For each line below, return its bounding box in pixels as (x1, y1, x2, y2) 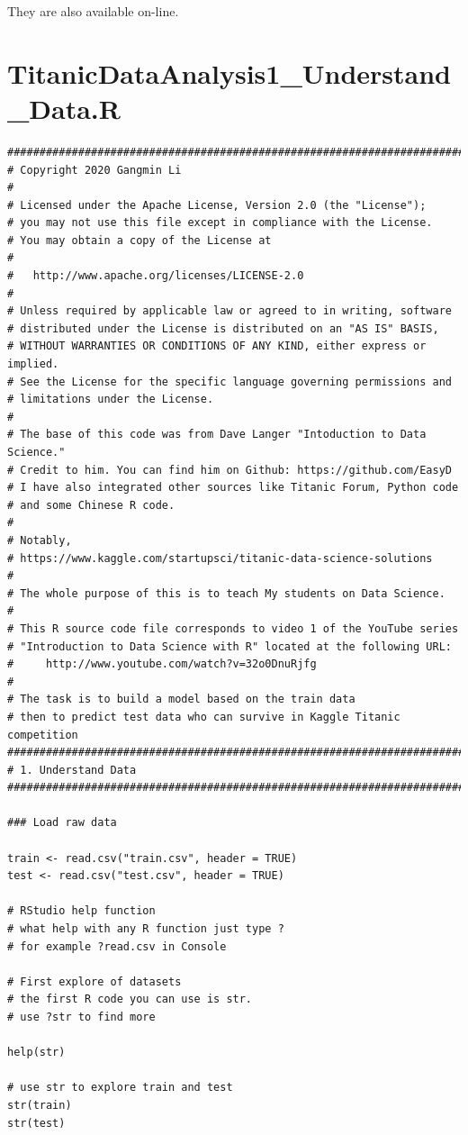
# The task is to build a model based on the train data (7, 693, 355, 706)
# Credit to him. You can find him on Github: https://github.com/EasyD (7, 463, 452, 477)
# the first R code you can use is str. (7, 993, 253, 1006)
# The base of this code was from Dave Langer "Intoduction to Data (7, 428, 427, 441)
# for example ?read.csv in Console (7, 940, 227, 953)
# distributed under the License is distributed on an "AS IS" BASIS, (7, 322, 439, 335)
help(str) (7, 1046, 66, 1059)
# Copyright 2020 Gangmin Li (7, 163, 182, 177)
